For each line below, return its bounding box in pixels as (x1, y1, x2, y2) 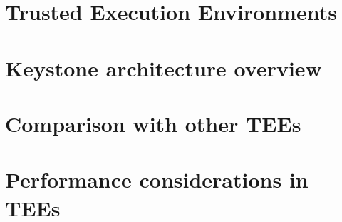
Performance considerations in (5, 165, 309, 194)
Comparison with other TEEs (5, 109, 301, 138)
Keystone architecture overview (5, 53, 322, 82)
